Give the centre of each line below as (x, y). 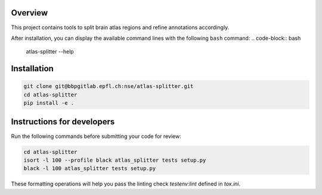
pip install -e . (49, 103)
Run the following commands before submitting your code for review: (96, 136)
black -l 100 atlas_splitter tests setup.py (90, 169)
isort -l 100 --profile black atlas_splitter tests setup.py (115, 160)
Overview (30, 13)
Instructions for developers (63, 122)
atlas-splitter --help (50, 52)
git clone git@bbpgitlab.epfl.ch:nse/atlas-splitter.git (109, 87)
